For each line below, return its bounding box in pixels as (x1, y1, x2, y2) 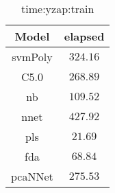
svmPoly (12, 49, 53, 65)
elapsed (64, 28, 105, 44)
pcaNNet (11, 168, 53, 184)
